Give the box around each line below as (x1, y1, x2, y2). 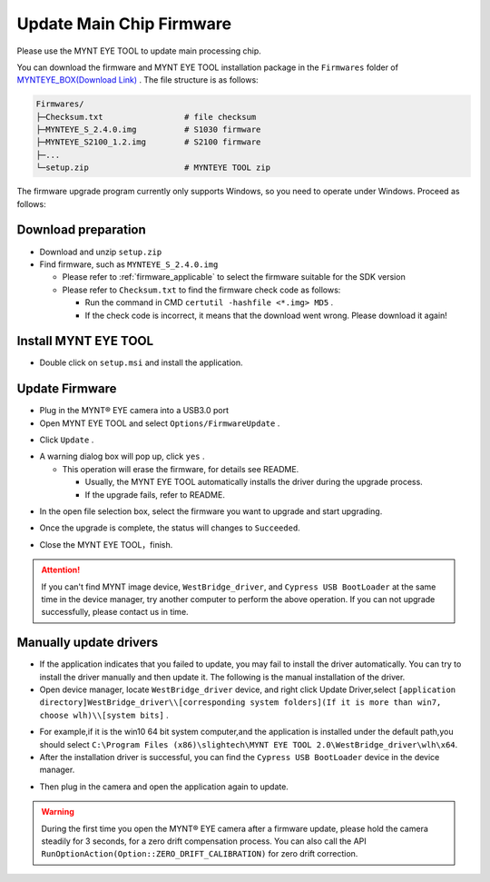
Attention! (41, 564, 81, 576)
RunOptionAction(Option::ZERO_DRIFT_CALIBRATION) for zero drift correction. (41, 848, 358, 859)
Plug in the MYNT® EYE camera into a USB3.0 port (39, 405, 230, 416)
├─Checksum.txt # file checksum (35, 112, 257, 122)
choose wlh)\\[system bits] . (39, 709, 170, 720)
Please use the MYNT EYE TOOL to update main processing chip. (16, 45, 262, 56)
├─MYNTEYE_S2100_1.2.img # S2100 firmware (35, 137, 261, 147)
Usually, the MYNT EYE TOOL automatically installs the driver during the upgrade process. (84, 477, 424, 488)
